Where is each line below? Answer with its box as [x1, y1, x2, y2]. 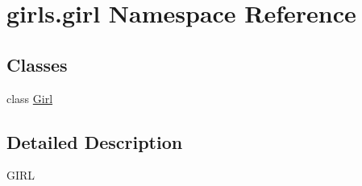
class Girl [6, 89, 53, 106]
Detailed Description [6, 129, 183, 154]
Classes [6, 52, 68, 76]
